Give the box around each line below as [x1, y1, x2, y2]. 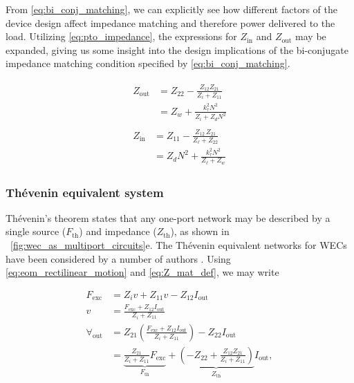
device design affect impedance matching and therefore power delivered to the [6, 15, 335, 30]
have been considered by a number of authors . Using [6, 251, 231, 265]
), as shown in [170, 224, 230, 239]
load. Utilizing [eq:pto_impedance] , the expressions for [6, 29, 237, 44]
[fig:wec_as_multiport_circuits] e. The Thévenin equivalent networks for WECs [10, 238, 347, 252]
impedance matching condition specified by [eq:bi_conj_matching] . [6, 56, 290, 71]
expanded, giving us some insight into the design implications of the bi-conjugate [6, 42, 348, 57]
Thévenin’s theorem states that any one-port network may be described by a [6, 210, 330, 225]
